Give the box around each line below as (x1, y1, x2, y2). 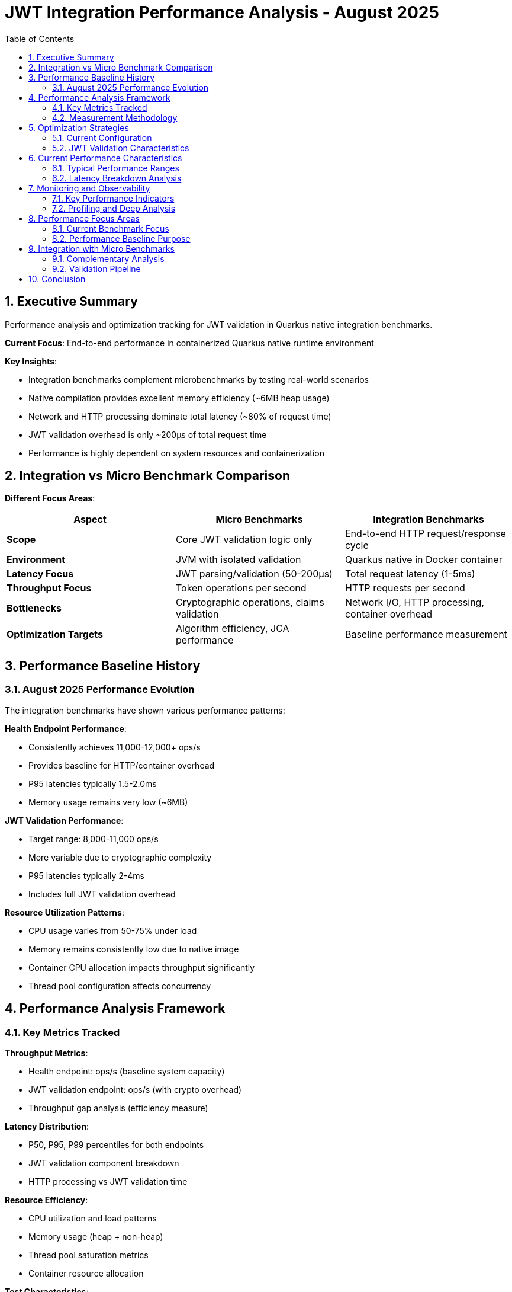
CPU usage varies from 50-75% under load (28, 925, 197, 936)
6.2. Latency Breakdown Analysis (52, 172, 182, 183)
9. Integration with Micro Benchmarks (28, 243, 175, 254)
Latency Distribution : (5, 1121, 89, 1131)
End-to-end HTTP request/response (344, 527, 506, 540)
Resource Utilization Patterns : (5, 907, 124, 917)
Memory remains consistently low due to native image (28, 944, 239, 954)
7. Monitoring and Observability (28, 183, 150, 193)
